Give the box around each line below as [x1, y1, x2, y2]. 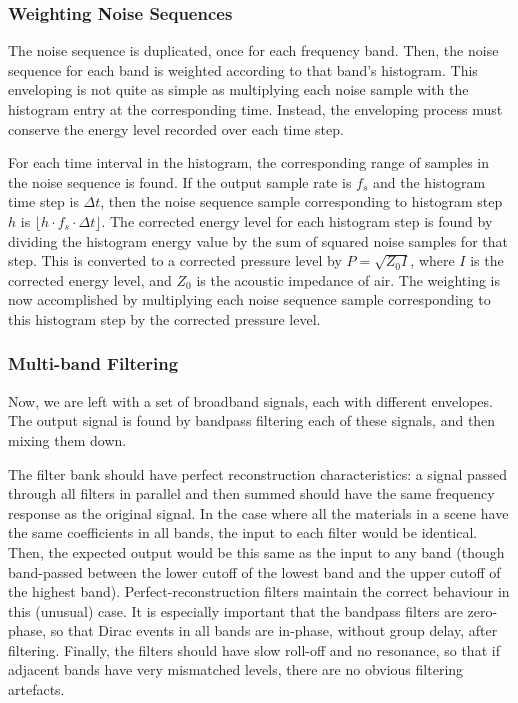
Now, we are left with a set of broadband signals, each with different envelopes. [8, 390, 493, 411]
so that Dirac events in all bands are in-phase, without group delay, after [50, 620, 498, 641]
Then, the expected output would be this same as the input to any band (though [8, 541, 505, 562]
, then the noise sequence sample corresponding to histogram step [100, 191, 503, 212]
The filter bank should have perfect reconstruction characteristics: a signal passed [8, 463, 507, 484]
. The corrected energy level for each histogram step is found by [101, 210, 493, 231]
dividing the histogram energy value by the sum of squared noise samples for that [8, 230, 508, 251]
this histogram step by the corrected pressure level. [8, 308, 321, 329]
